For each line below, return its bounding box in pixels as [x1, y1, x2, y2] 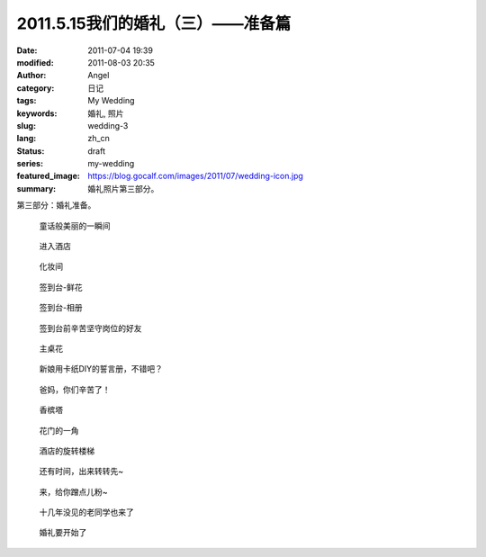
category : [16, 82, 55, 94]
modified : [16, 57, 54, 67]
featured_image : [16, 171, 80, 182]
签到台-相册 [39, 302, 83, 313]
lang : [16, 133, 37, 144]
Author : [16, 70, 47, 81]
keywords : [16, 108, 58, 119]
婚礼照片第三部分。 [87, 183, 159, 193]
